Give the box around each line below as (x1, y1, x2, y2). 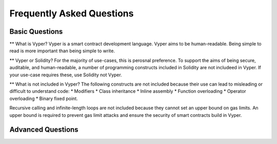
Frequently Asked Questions (9, 8, 134, 19)
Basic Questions (9, 27, 63, 36)
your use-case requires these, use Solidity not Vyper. (9, 72, 123, 78)
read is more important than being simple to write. (9, 48, 115, 54)
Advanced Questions (9, 126, 79, 134)
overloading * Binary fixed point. (9, 95, 78, 101)
